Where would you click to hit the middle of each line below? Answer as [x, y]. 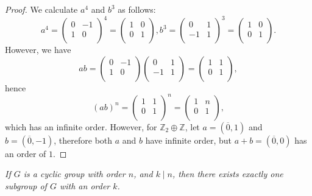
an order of [26, 153]
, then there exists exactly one [228, 174]
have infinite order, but [188, 140]
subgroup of [26, 185]
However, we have [38, 50]
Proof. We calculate [41, 9]
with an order [85, 185]
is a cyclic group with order [74, 174]
